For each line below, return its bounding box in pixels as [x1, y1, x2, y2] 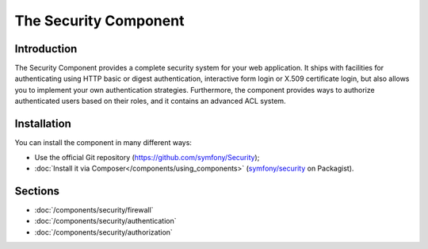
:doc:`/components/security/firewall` [34, 205, 154, 214]
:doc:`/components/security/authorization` [34, 227, 174, 237]
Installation [14, 117, 71, 131]
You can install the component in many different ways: [14, 138, 192, 147]
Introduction [14, 42, 78, 56]
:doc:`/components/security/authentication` [34, 216, 177, 226]
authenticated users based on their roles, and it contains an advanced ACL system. [14, 96, 286, 106]
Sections [14, 184, 59, 197]
